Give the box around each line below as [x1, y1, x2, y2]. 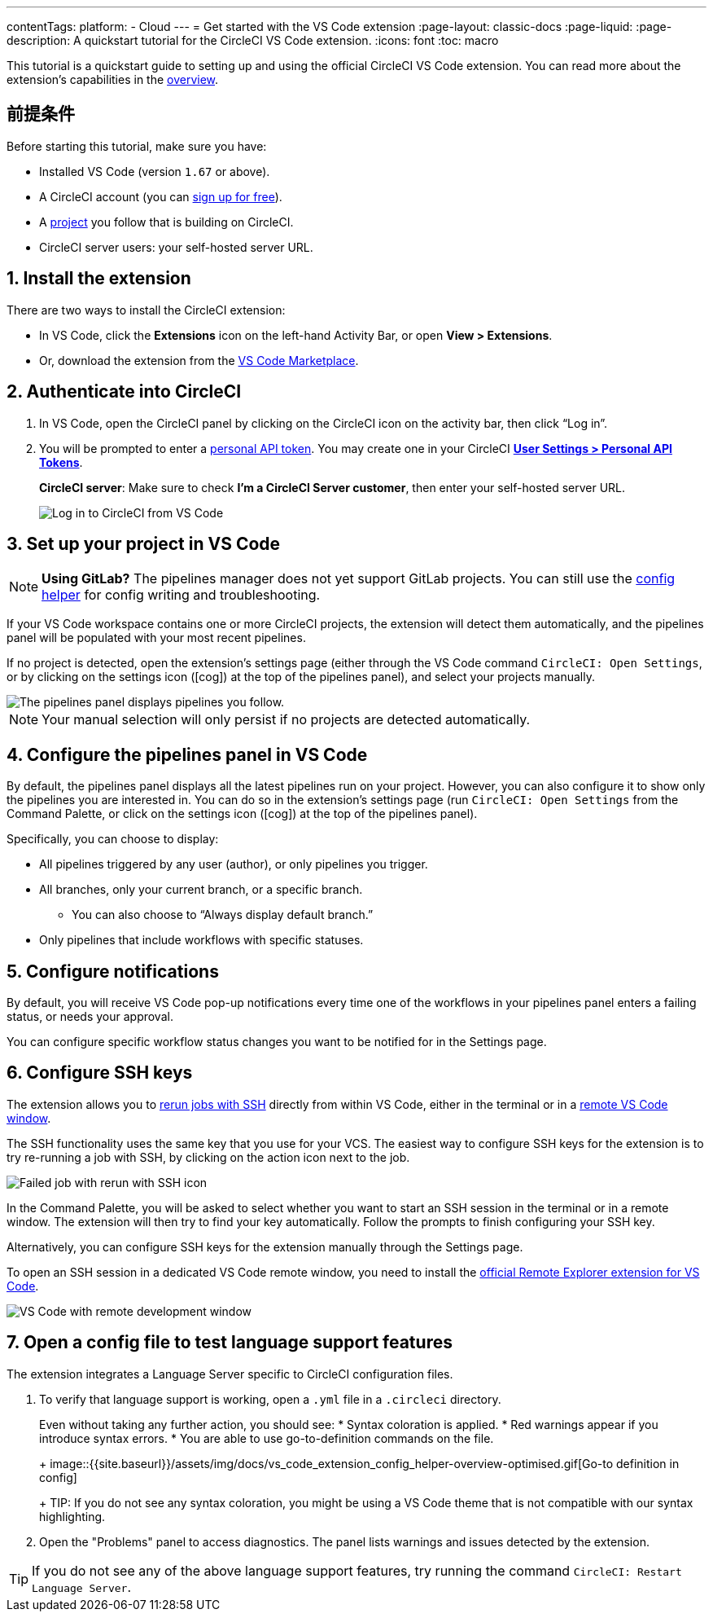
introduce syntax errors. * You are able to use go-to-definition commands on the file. [39, 1431, 494, 1445]
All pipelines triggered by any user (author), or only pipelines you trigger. [39, 857, 428, 872]
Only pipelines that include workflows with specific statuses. [39, 933, 364, 947]
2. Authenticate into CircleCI [7, 381, 242, 402]
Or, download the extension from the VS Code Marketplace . [39, 353, 359, 367]
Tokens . [39, 455, 83, 469]
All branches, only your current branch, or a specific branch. [39, 882, 363, 897]
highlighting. [39, 1509, 106, 1523]
